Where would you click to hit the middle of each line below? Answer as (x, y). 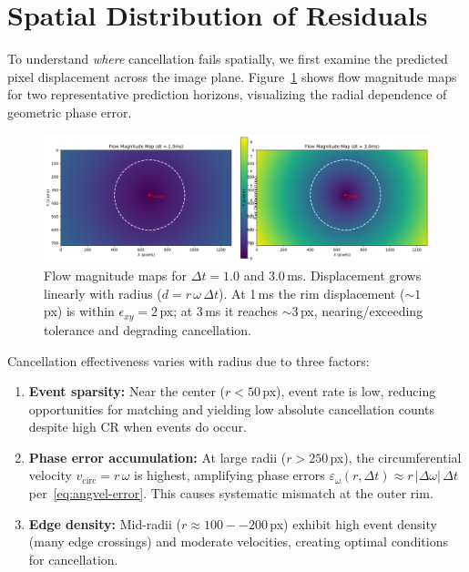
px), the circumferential (396, 457)
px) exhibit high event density (353, 523)
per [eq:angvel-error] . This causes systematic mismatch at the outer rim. (231, 493)
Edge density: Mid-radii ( (105, 523)
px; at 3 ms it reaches (219, 311)
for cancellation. (73, 559)
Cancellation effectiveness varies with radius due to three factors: (189, 360)
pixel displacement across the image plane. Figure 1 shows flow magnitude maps (232, 76)
